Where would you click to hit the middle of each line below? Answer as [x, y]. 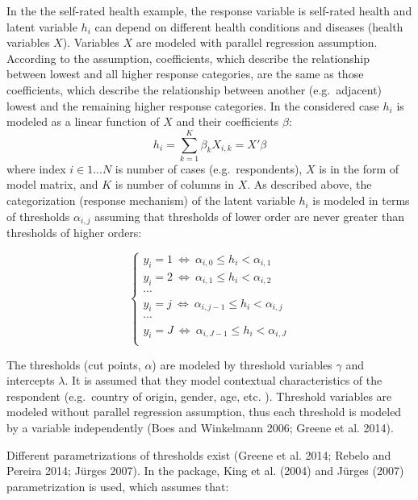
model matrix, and [52, 184]
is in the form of [359, 168]
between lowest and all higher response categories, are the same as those [185, 74]
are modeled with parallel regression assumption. [257, 42]
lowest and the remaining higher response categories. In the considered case [193, 105]
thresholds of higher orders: [74, 233]
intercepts [31, 380]
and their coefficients [228, 121]
